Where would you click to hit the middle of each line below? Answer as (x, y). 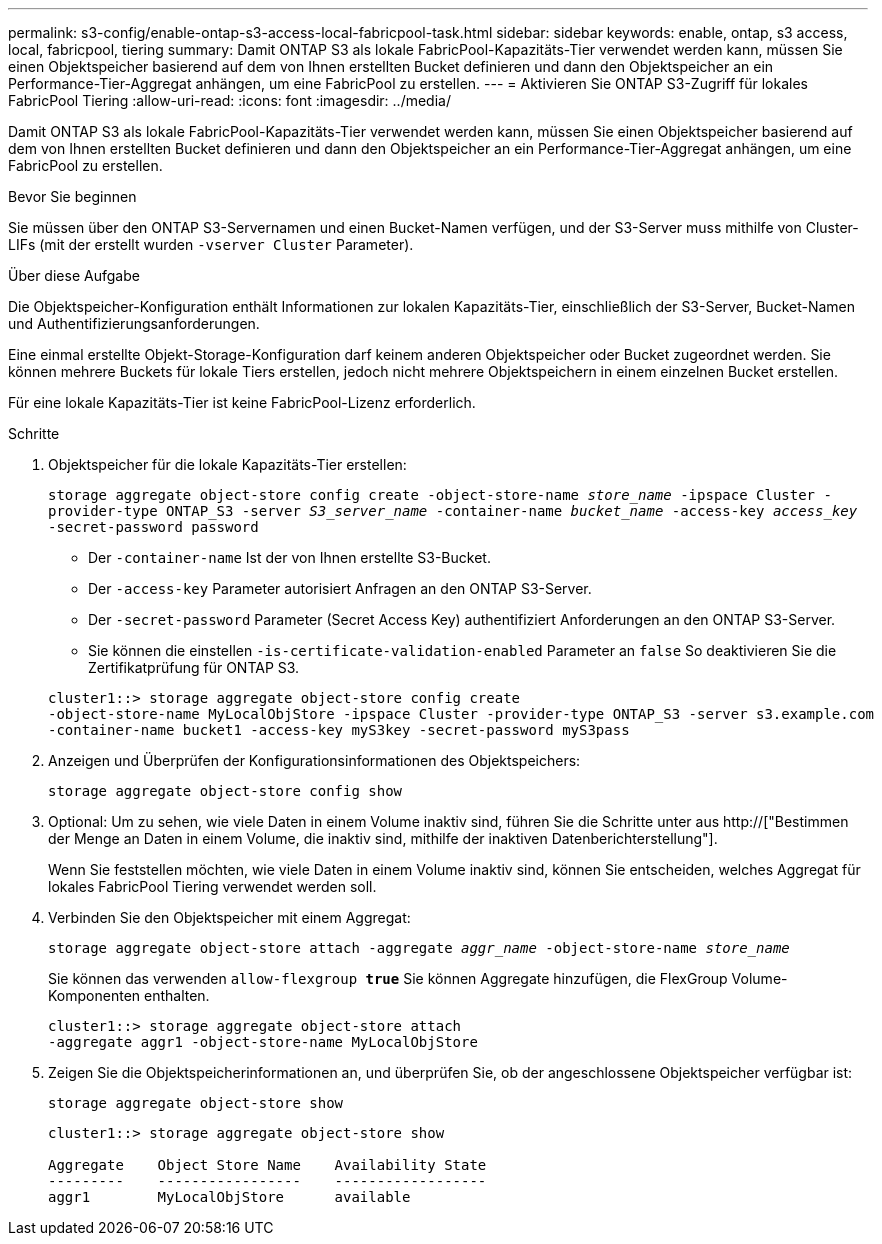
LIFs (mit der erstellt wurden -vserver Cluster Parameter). (211, 244)
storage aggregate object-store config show (225, 791)
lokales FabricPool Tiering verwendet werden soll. (212, 886)
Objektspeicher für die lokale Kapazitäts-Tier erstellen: (227, 464)
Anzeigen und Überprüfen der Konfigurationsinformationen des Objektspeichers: (314, 760)
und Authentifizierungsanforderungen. (134, 323)
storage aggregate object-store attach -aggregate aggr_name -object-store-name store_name (419, 948)
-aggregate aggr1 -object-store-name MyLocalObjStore (263, 1042)
